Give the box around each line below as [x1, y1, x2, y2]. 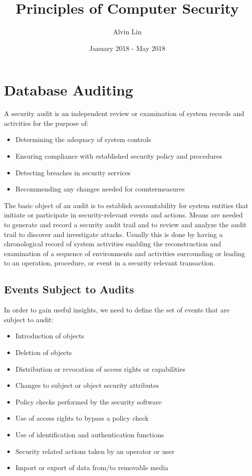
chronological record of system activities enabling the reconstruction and [4, 238, 221, 249]
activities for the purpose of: [4, 118, 89, 128]
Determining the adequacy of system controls [15, 134, 151, 144]
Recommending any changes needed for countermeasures [15, 184, 185, 194]
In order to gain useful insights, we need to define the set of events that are [4, 305, 229, 315]
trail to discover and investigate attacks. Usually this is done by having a [4, 229, 223, 239]
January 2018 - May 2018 [89, 43, 165, 53]
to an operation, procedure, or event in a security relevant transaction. [4, 258, 215, 268]
